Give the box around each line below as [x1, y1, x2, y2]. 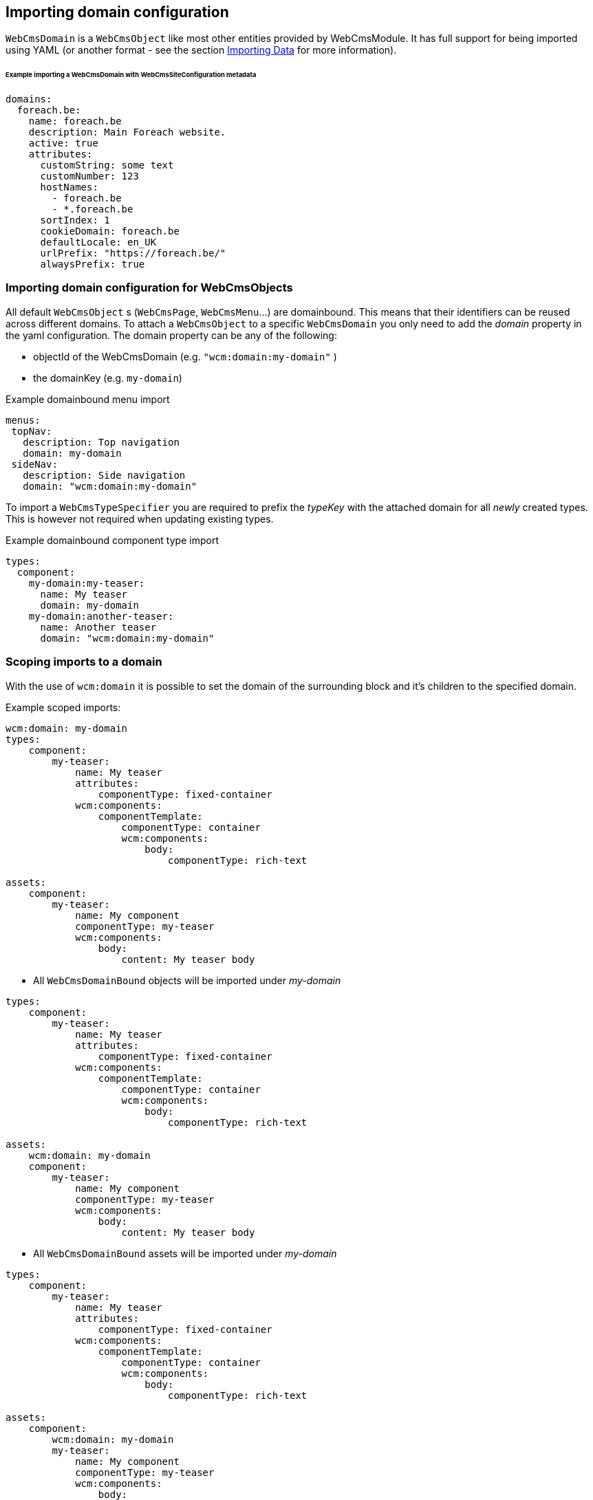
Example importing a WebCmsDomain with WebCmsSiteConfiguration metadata [6, 71, 257, 79]
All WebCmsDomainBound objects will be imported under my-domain [33, 974, 341, 986]
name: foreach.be [28, 116, 122, 127]
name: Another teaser [40, 621, 157, 633]
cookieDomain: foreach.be [40, 226, 180, 237]
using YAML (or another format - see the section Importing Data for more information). [6, 44, 397, 56]
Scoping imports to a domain [6, 655, 162, 669]
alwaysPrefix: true [40, 259, 145, 270]
